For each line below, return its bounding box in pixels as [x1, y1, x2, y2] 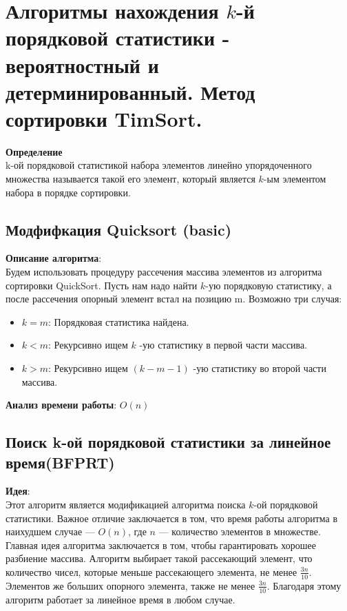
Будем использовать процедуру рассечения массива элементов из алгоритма [6, 265, 322, 279]
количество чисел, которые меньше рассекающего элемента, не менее [6, 564, 297, 579]
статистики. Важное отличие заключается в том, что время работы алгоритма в [6, 510, 338, 525]
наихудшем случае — [6, 524, 95, 539]
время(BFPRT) [6, 451, 115, 473]
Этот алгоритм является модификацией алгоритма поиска [6, 497, 246, 511]
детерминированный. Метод [6, 77, 255, 105]
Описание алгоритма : [6, 251, 102, 265]
